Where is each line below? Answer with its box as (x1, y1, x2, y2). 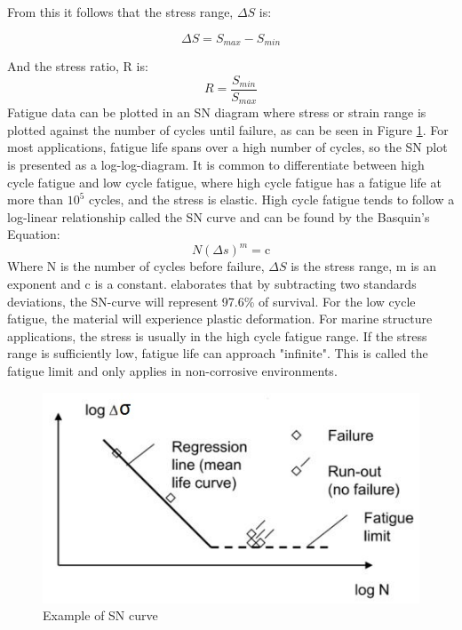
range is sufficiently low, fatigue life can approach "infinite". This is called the (7, 344, 428, 363)
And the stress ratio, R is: (7, 57, 148, 76)
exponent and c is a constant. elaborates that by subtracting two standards (7, 275, 417, 292)
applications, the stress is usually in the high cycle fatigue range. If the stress (7, 326, 427, 345)
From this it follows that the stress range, (7, 3, 234, 20)
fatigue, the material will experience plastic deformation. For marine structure (7, 309, 433, 328)
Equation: (7, 225, 60, 243)
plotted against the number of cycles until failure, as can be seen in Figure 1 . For (7, 120, 449, 139)
